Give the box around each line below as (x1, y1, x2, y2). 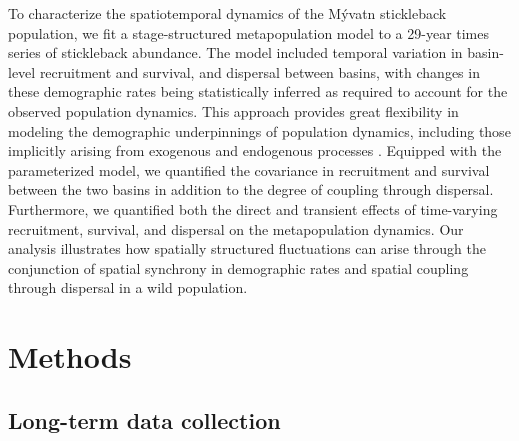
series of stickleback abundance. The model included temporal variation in (8, 42, 463, 63)
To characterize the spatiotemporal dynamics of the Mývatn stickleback (8, 3, 447, 23)
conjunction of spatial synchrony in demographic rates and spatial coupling (8, 257, 469, 278)
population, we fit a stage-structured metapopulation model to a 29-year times (8, 22, 490, 43)
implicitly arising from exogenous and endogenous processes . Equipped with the (8, 140, 502, 161)
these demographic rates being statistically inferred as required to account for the (8, 81, 508, 102)
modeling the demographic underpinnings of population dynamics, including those (8, 120, 511, 141)
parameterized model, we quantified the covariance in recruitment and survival (8, 159, 490, 180)
